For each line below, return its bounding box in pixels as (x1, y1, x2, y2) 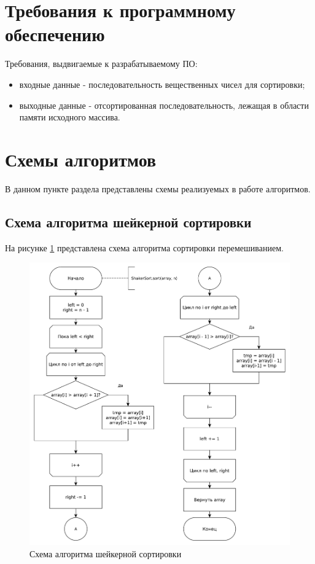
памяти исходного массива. (19, 111, 120, 123)
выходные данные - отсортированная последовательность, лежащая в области (19, 98, 309, 111)
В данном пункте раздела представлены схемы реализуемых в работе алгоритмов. (5, 182, 311, 195)
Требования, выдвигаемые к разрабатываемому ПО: (5, 57, 198, 70)
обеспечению (5, 22, 105, 47)
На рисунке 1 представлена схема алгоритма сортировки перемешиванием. (5, 241, 284, 254)
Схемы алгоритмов (5, 146, 157, 171)
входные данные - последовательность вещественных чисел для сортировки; (19, 77, 305, 90)
